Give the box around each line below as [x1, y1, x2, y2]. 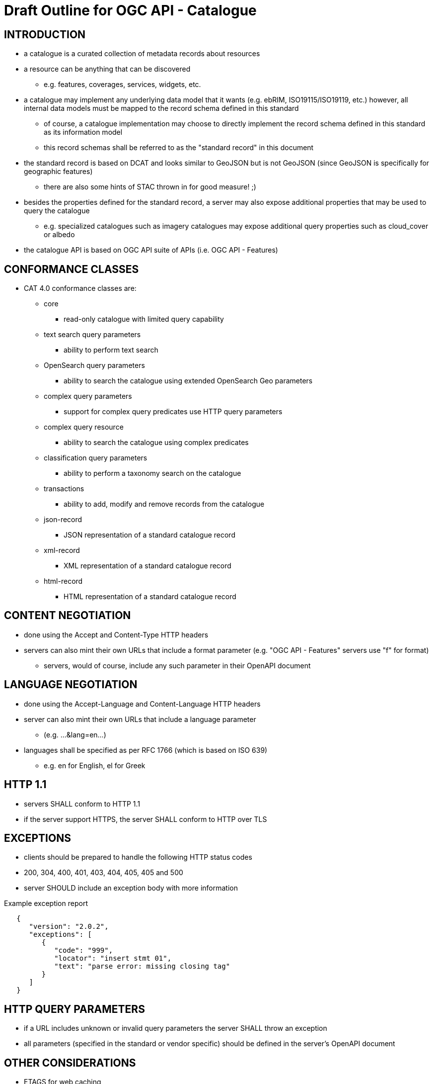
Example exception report [4, 899, 88, 908]
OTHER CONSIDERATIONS [4, 1056, 136, 1069]
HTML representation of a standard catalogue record [64, 592, 236, 601]
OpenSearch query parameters [44, 361, 145, 370]
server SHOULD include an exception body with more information [24, 884, 238, 893]
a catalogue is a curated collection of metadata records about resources [24, 49, 260, 58]
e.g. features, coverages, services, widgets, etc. [44, 80, 201, 89]
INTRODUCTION [4, 28, 86, 41]
